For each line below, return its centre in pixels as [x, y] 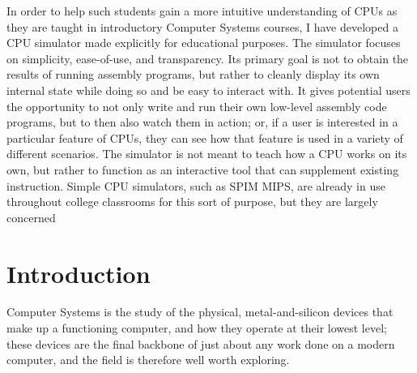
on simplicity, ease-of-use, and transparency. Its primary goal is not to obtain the [208, 58]
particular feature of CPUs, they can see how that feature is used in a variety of [205, 137]
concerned [31, 217]
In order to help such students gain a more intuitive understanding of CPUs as [202, 11]
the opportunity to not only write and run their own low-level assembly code [197, 106]
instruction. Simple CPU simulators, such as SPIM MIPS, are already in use [196, 185]
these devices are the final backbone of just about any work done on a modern [201, 343]
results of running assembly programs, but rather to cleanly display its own [193, 74]
